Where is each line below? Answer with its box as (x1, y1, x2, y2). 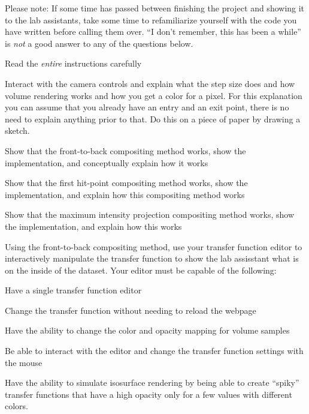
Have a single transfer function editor (5, 284, 142, 296)
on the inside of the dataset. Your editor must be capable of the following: (5, 263, 277, 276)
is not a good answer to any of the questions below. (5, 37, 193, 49)
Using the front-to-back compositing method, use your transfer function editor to (5, 240, 302, 253)
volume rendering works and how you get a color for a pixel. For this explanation (5, 89, 302, 101)
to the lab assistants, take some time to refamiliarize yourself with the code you (5, 13, 297, 26)
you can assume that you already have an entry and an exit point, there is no (5, 101, 289, 113)
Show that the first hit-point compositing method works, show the (5, 176, 248, 189)
